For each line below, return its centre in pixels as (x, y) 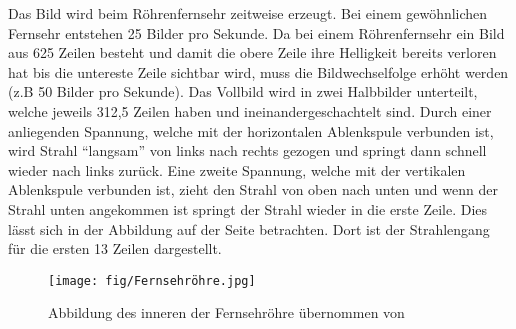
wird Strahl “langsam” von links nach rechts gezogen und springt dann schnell (247, 150)
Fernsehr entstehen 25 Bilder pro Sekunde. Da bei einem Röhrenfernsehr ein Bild (256, 32)
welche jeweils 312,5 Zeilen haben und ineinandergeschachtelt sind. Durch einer (250, 110)
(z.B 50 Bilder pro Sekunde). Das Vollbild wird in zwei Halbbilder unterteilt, (243, 91)
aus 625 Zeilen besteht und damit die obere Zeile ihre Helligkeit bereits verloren (252, 52)
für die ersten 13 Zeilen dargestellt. (115, 248)
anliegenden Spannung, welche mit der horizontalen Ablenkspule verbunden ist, (251, 130)
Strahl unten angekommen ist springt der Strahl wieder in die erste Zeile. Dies (248, 208)
